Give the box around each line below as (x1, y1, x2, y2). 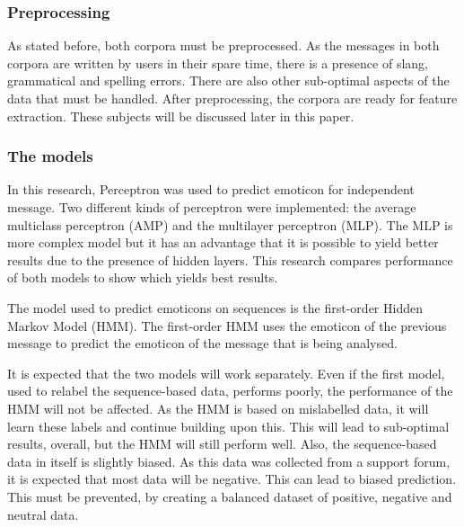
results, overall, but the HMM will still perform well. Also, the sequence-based (7, 434, 437, 453)
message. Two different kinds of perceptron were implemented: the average (7, 198, 416, 216)
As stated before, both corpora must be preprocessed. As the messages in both (7, 36, 440, 55)
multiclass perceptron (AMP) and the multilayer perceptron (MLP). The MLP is (7, 215, 453, 234)
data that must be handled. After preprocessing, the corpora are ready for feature (7, 89, 458, 107)
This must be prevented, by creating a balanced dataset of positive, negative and (7, 487, 452, 505)
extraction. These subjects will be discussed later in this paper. (7, 106, 355, 125)
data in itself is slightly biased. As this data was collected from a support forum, (7, 451, 451, 470)
